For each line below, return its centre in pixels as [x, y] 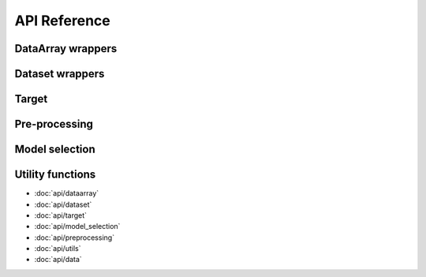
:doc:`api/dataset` [63, 204]
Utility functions [55, 175]
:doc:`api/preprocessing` [74, 238]
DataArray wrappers [66, 49]
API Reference [62, 21]
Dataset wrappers [60, 74]
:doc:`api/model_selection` [77, 226]
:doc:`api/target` [60, 215]
